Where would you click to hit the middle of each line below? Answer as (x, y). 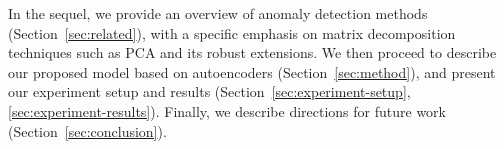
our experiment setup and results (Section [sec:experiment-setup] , (209, 91)
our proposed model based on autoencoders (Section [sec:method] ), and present (252, 71)
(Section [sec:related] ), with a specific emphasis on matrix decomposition (232, 32)
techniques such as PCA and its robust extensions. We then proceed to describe (252, 52)
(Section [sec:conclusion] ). (87, 130)
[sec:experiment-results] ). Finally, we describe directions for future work (227, 110)
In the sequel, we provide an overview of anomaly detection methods (218, 13)
